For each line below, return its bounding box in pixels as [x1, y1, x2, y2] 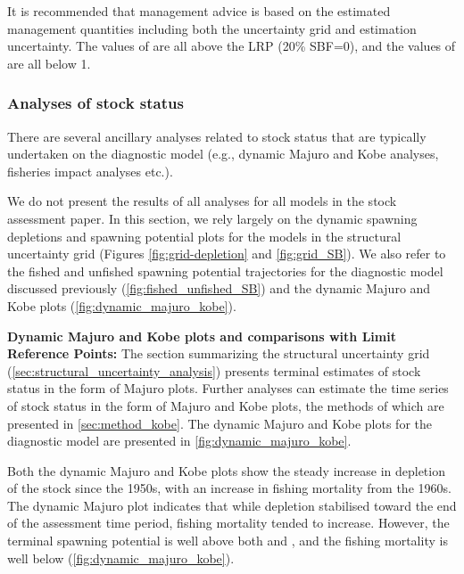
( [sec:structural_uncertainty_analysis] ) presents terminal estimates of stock [7, 361, 421, 380]
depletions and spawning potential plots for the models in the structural [7, 226, 402, 245]
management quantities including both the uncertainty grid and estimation [7, 19, 417, 37]
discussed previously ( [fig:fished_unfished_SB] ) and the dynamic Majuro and [7, 279, 431, 298]
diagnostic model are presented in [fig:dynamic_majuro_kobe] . [7, 431, 352, 450]
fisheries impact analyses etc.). [7, 161, 173, 180]
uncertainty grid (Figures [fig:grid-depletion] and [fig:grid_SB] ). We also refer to [7, 244, 446, 263]
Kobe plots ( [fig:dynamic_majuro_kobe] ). [7, 296, 236, 315]
